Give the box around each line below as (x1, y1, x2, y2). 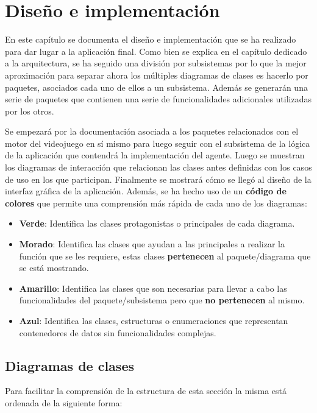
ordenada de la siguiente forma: (5, 396, 123, 409)
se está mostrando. (19, 261, 89, 274)
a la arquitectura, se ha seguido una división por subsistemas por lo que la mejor (5, 57, 307, 69)
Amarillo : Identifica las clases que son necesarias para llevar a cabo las (19, 281, 287, 294)
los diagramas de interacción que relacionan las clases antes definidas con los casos (5, 161, 312, 174)
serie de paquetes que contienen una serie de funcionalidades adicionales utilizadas (5, 93, 312, 105)
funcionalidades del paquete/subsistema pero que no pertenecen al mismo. (19, 294, 305, 306)
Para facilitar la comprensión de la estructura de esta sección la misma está (5, 384, 287, 397)
